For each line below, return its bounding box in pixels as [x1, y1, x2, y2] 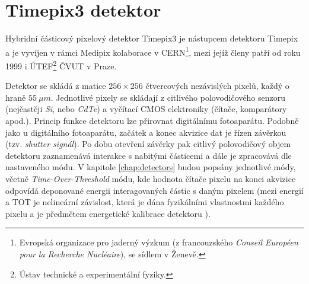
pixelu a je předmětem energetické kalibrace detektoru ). [5, 207, 211, 219]
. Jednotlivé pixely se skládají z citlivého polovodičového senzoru [50, 91, 285, 103]
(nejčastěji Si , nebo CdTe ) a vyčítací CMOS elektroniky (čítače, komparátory [5, 103, 287, 115]
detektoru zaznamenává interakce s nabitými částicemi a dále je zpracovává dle [5, 149, 292, 161]
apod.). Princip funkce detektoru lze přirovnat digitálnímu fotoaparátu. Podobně [5, 114, 299, 126]
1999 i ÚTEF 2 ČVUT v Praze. [5, 58, 117, 72]
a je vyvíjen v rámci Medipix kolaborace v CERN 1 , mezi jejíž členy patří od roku [5, 44, 301, 58]
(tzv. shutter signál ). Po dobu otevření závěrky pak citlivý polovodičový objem [5, 138, 291, 150]
